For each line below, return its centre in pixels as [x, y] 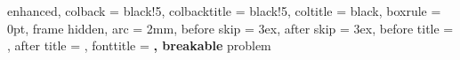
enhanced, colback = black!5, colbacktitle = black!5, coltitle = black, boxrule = [224, 11]
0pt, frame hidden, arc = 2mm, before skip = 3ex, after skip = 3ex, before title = [230, 28]
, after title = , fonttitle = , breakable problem [139, 45]
